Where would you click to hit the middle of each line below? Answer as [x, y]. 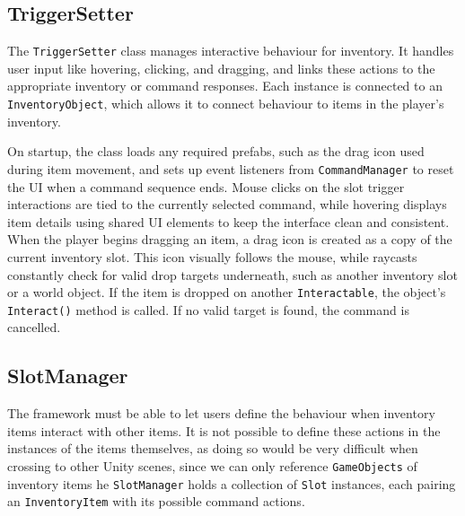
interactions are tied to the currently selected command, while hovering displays [227, 204]
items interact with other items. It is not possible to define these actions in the [224, 430]
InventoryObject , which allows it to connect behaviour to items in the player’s [226, 104]
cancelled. [34, 327]
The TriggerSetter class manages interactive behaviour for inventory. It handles [231, 51]
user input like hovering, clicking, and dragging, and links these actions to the [221, 68]
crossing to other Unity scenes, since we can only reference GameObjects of [212, 466]
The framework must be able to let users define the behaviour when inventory [221, 413]
